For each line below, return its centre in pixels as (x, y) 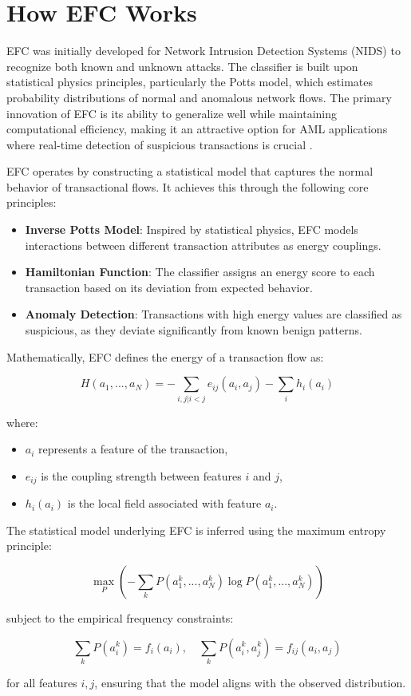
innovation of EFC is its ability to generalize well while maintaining (172, 113)
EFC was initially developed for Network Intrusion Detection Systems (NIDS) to (204, 51)
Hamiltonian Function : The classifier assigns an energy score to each (200, 272)
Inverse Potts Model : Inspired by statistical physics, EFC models (192, 229)
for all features (42, 682)
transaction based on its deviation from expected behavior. (169, 287)
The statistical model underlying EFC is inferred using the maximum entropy (196, 530)
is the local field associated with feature (164, 503)
